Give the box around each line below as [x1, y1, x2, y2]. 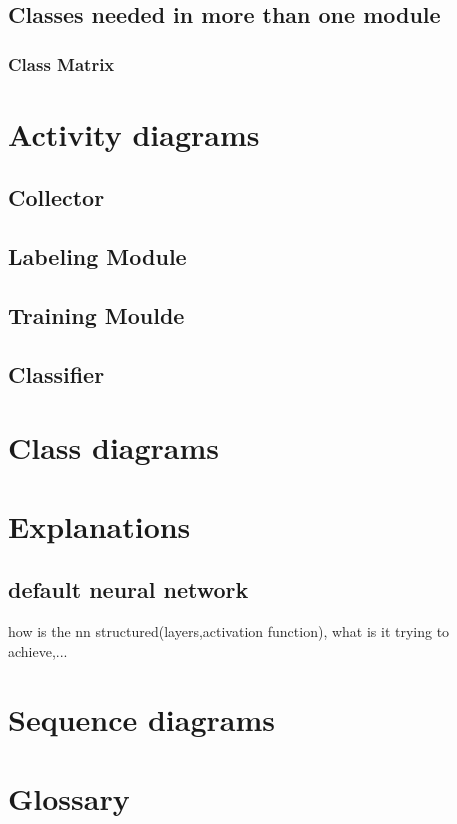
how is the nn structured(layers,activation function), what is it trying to [8, 621, 450, 642]
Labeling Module [8, 241, 187, 272]
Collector [8, 182, 105, 213]
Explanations [8, 505, 191, 546]
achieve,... [8, 640, 68, 661]
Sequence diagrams [8, 699, 276, 740]
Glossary [8, 777, 130, 818]
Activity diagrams [8, 113, 260, 154]
